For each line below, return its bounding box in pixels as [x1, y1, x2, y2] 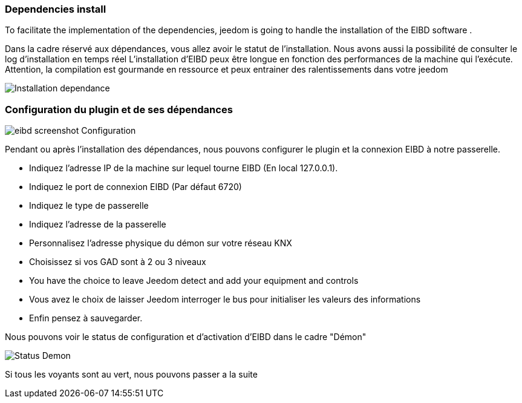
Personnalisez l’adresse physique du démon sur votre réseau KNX [29, 238, 292, 249]
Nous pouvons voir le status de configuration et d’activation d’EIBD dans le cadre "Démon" [5, 332, 367, 342]
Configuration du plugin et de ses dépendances [5, 103, 233, 116]
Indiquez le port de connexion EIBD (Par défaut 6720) [29, 182, 242, 192]
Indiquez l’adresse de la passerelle [29, 219, 166, 230]
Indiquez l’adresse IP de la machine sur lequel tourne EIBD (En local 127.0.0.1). [29, 163, 338, 174]
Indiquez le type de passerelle [29, 200, 149, 211]
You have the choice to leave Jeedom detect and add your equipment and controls [29, 275, 359, 286]
